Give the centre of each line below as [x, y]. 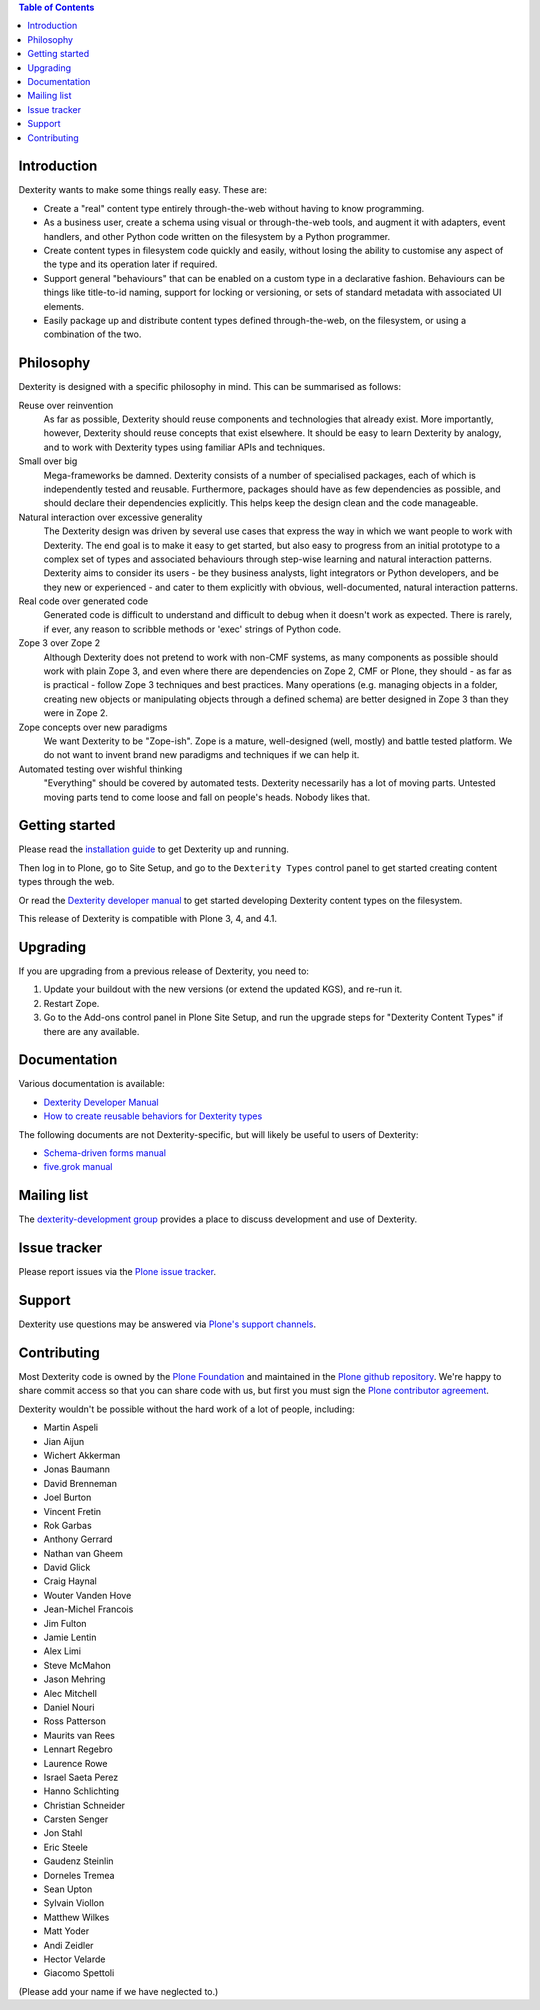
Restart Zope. [71, 1003]
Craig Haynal [70, 1581]
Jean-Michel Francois [88, 1609]
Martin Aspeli [71, 1427]
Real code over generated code [83, 601]
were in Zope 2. [76, 713]
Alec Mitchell [70, 1693]
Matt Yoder [66, 1931]
